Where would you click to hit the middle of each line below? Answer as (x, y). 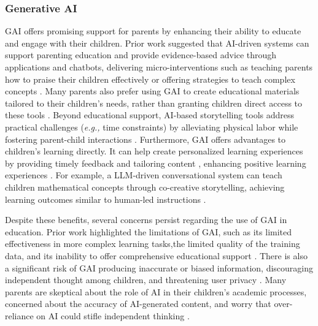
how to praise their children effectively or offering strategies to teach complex (150, 79)
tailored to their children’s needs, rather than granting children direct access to (154, 103)
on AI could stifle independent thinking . (113, 315)
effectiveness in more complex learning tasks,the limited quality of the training (153, 244)
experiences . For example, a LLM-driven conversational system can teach (144, 175)
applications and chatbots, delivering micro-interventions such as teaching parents (159, 67)
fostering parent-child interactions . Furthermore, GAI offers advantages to (145, 139)
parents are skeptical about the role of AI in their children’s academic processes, (156, 291)
